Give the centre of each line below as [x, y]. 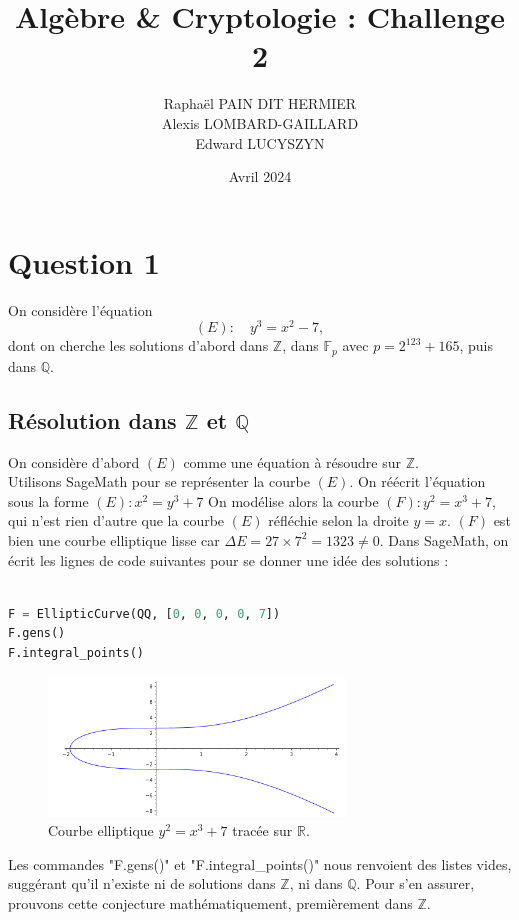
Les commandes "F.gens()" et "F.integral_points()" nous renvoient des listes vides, [260, 863]
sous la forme [48, 500]
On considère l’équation [80, 309]
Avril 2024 [260, 176]
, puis [476, 345]
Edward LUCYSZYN [260, 142]
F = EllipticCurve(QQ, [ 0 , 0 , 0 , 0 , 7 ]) [144, 613]
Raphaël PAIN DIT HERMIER [260, 103]
